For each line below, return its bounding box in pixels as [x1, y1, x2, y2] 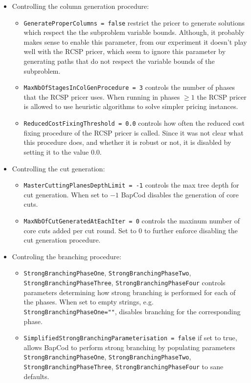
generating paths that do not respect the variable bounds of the [23, 56, 215, 66]
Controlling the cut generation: [12, 163, 105, 173]
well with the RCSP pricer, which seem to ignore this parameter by [23, 46, 226, 56]
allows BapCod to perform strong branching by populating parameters [23, 342, 235, 352]
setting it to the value [23, 146, 89, 157]
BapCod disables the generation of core [121, 189, 239, 199]
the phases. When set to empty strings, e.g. [23, 297, 154, 307]
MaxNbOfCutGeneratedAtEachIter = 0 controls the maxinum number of [23, 215, 240, 225]
